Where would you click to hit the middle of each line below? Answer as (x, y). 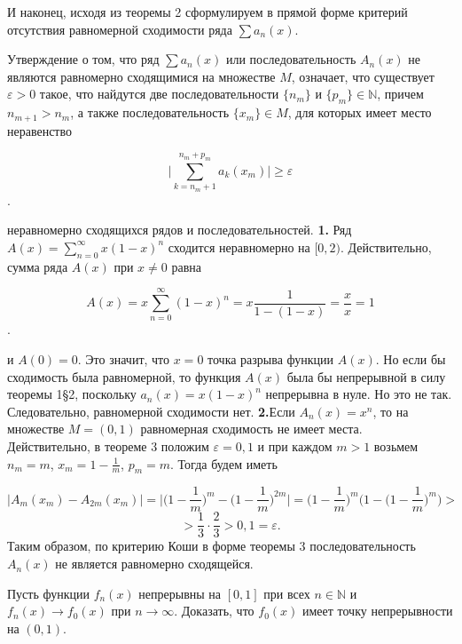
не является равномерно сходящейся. (154, 564)
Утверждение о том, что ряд (83, 59)
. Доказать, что (214, 611)
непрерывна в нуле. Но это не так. (359, 394)
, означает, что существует (363, 76)
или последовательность (291, 59)
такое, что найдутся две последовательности (159, 94)
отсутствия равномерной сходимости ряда (120, 29)
